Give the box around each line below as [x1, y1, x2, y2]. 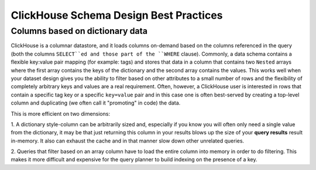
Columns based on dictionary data [11, 26, 148, 36]
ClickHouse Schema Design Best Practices [11, 9, 223, 22]
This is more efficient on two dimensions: [11, 110, 111, 117]
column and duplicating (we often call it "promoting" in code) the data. [11, 99, 181, 106]
